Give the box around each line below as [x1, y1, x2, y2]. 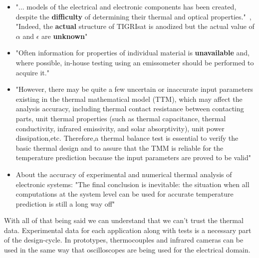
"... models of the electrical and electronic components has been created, [15, 1, 237, 11]
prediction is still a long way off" [15, 198, 115, 209]
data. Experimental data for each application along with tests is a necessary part [4, 225, 252, 235]
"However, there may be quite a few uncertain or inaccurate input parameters [15, 84, 254, 94]
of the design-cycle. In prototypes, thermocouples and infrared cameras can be [4, 235, 244, 245]
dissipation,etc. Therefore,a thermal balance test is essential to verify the [15, 133, 239, 143]
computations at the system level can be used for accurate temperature [15, 189, 234, 199]
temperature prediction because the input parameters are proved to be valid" [15, 152, 251, 163]
